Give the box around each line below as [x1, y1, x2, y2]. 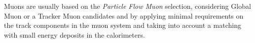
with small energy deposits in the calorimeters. [4, 29, 145, 40]
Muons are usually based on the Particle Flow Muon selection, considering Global [4, 1, 251, 11]
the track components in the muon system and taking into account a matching [4, 20, 241, 30]
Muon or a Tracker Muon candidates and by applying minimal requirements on [4, 10, 244, 21]
